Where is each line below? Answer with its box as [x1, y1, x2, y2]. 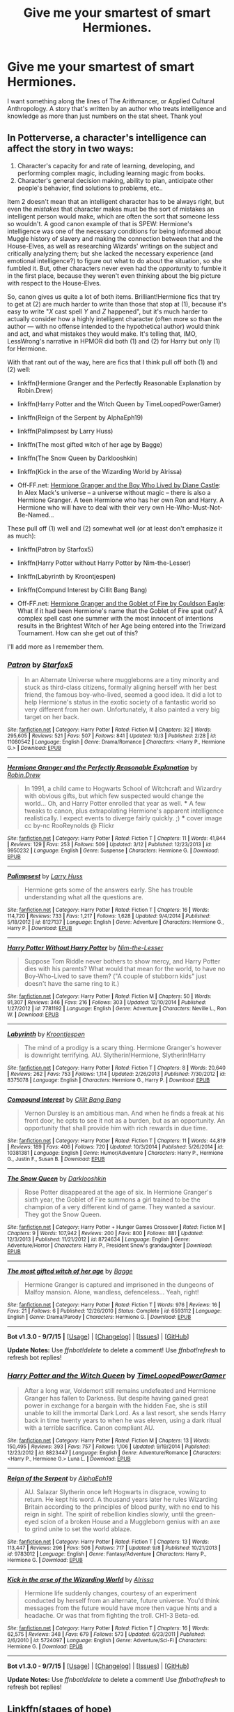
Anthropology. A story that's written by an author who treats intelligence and [7, 104, 227, 112]
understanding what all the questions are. [24, 893, 144, 901]
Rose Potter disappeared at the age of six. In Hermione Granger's [24, 1188, 212, 1197]
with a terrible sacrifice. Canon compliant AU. [24, 1424, 155, 1432]
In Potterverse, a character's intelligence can [7, 132, 207, 144]
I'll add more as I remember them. [7, 642, 104, 651]
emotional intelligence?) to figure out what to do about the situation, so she [7, 256, 223, 265]
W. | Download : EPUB [7, 1011, 59, 1019]
